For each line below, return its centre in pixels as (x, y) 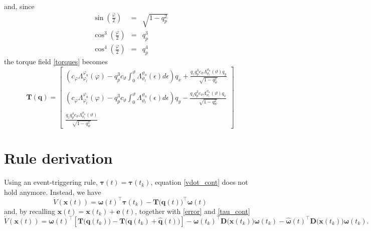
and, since (19, 6)
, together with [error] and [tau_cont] (193, 211)
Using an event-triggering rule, (51, 182)
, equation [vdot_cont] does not (199, 182)
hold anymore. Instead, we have (53, 192)
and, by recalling (30, 211)
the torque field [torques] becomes (56, 62)
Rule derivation (58, 158)
